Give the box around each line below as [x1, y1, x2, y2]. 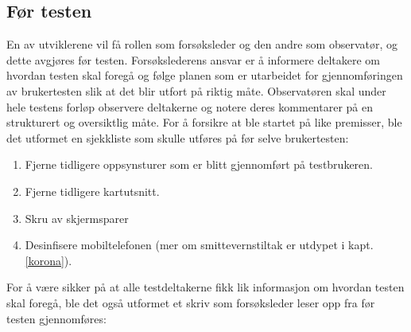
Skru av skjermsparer [25, 209, 129, 226]
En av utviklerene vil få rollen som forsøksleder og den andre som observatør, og [6, 36, 398, 53]
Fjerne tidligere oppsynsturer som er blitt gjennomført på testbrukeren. [25, 156, 373, 173]
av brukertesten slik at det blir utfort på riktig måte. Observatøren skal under [6, 82, 386, 99]
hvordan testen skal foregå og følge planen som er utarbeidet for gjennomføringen [6, 67, 403, 84]
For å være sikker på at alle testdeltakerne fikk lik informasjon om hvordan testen [6, 279, 405, 295]
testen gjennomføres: [6, 310, 107, 326]
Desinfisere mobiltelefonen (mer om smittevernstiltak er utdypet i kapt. [25, 236, 374, 253]
